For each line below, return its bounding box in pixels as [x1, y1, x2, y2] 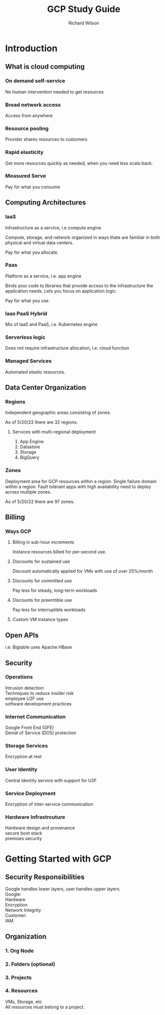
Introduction [5, 42, 58, 54]
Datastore [19, 444, 40, 450]
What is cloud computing [5, 62, 85, 71]
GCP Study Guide [47, 3, 121, 15]
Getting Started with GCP [5, 853, 112, 864]
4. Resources [5, 987, 38, 994]
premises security [5, 836, 42, 842]
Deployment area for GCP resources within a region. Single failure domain [5, 478, 157, 484]
